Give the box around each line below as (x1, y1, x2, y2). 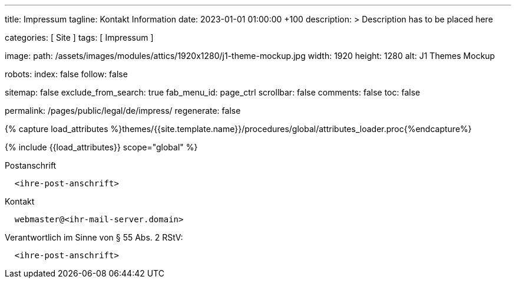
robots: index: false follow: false (5, 69, 128, 79)
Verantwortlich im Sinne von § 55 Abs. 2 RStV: (5, 232, 183, 242)
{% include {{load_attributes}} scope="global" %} (5, 142, 198, 152)
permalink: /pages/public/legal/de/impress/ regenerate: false (5, 106, 241, 116)
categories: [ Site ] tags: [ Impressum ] (5, 32, 154, 42)
